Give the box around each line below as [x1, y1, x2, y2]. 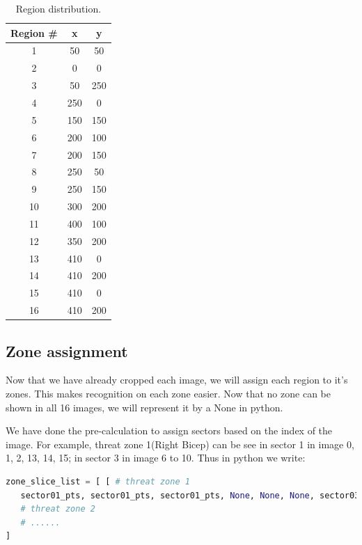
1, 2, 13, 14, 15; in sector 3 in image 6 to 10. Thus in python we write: [6, 450, 306, 465]
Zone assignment [6, 340, 128, 361]
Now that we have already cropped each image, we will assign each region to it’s [6, 372, 348, 387]
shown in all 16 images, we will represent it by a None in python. [6, 400, 283, 414]
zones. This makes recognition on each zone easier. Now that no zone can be [6, 386, 331, 400]
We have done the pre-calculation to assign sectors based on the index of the [6, 423, 333, 438]
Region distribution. [15, 1, 102, 15]
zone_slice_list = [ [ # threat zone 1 [6, 476, 190, 487]
